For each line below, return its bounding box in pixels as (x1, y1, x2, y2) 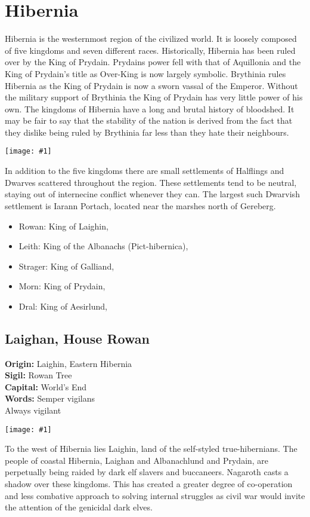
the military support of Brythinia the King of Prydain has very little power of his (5, 91, 303, 103)
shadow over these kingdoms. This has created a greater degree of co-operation (5, 478, 293, 490)
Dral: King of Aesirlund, (18, 299, 107, 312)
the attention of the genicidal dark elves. (5, 501, 153, 513)
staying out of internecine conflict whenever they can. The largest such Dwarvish (5, 188, 300, 200)
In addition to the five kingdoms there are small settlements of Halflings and (5, 164, 284, 177)
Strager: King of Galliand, (18, 259, 114, 272)
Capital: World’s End (5, 380, 87, 393)
